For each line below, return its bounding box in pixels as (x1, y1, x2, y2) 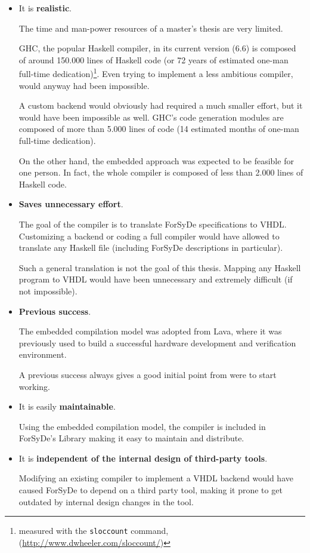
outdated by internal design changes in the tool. (18, 495, 194, 508)
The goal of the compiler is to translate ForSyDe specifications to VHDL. (18, 217, 287, 230)
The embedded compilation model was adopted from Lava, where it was (18, 325, 282, 337)
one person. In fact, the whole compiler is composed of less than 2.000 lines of (18, 166, 303, 179)
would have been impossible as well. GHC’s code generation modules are (18, 110, 284, 123)
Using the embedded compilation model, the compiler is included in (18, 420, 266, 432)
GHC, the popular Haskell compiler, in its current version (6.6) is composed (18, 42, 296, 54)
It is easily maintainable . (18, 400, 116, 413)
